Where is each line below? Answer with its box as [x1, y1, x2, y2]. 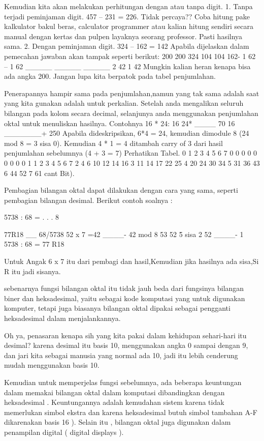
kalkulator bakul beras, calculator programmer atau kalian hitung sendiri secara [4, 21, 253, 32]
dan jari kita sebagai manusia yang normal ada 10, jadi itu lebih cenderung [4, 349, 238, 360]
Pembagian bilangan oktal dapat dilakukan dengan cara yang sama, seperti [4, 185, 238, 195]
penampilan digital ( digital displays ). [4, 426, 124, 437]
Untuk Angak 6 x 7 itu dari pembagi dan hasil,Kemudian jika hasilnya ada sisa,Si [4, 256, 259, 267]
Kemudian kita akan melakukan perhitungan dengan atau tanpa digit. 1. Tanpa [4, 1, 253, 11]
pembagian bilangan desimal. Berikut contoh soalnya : [4, 194, 173, 205]
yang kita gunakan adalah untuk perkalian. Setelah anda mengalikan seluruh [4, 98, 244, 108]
